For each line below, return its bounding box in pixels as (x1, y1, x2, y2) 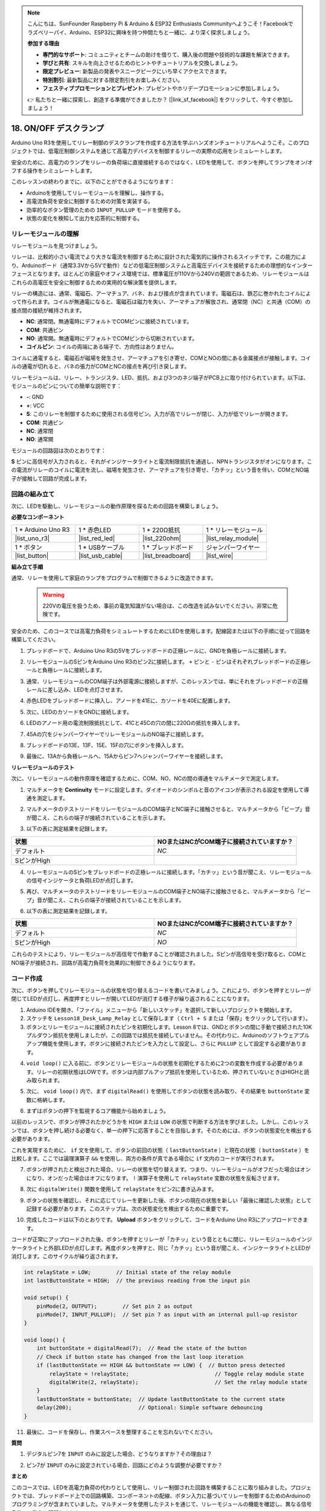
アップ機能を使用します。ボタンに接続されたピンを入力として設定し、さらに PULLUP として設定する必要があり (26, 1040, 302, 1047)
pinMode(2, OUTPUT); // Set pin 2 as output (36, 1302, 193, 1310)
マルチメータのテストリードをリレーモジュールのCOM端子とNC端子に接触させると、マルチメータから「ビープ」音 (26, 806, 310, 813)
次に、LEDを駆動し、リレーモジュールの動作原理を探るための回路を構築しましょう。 (11, 502, 222, 510)
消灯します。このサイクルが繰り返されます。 (11, 1252, 121, 1260)
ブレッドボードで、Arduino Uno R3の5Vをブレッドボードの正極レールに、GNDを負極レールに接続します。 (26, 647, 290, 654)
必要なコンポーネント (11, 514, 65, 521)
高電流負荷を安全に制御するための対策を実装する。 (26, 198, 153, 205)
